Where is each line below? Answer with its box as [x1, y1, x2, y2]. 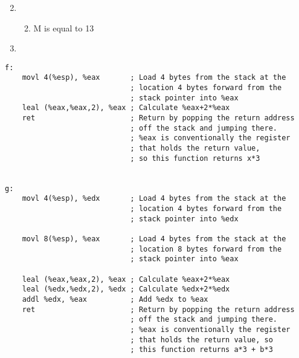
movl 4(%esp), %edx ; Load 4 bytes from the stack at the [22, 194, 286, 203]
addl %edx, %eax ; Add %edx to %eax [22, 295, 208, 304]
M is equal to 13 [33, 21, 94, 34]
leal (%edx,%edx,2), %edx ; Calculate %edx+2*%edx [22, 285, 230, 294]
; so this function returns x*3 [130, 154, 260, 163]
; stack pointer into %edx [130, 214, 239, 223]
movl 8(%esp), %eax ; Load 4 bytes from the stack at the [22, 234, 286, 243]
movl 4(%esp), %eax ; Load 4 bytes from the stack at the [22, 73, 286, 82]
